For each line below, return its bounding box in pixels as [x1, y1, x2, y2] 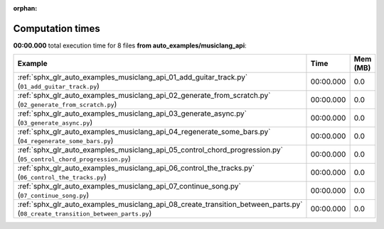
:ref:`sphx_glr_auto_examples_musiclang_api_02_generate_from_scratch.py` [17, 91, 271, 101]
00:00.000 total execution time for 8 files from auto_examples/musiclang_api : [13, 41, 247, 50]
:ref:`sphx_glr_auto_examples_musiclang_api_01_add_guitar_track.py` [17, 72, 248, 82]
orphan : [13, 4, 38, 12]
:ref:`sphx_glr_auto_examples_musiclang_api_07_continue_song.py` [17, 181, 241, 191]
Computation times [13, 22, 100, 35]
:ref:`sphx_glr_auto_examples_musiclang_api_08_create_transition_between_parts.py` [17, 199, 303, 209]
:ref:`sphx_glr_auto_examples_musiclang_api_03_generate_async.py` [17, 108, 247, 118]
